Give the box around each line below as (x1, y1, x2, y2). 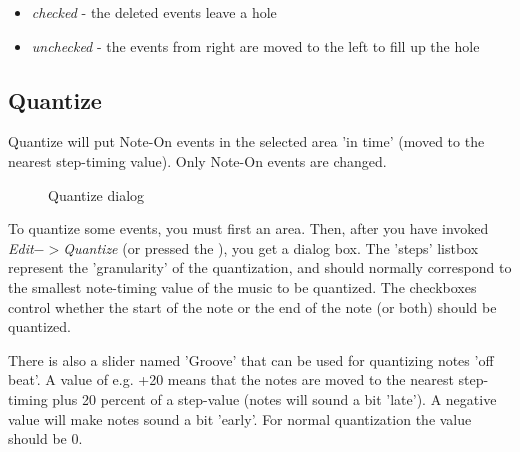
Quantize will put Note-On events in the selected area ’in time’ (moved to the (8, 131, 485, 152)
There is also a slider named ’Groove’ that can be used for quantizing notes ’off (8, 349, 494, 370)
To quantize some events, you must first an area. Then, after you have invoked (8, 218, 489, 239)
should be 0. (8, 428, 83, 449)
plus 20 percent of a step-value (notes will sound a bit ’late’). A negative (52, 388, 497, 409)
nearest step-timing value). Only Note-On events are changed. (8, 150, 387, 171)
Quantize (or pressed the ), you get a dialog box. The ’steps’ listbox (63, 237, 479, 258)
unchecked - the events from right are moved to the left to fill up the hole (31, 35, 480, 56)
